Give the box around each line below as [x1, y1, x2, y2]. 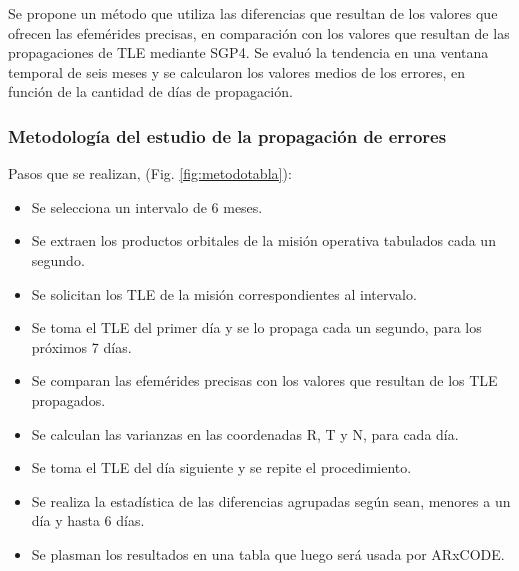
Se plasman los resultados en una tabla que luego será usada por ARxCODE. [31, 543, 505, 564]
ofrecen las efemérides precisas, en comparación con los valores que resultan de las [8, 22, 510, 43]
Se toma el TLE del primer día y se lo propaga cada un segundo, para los [31, 317, 482, 338]
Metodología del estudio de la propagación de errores [8, 123, 447, 148]
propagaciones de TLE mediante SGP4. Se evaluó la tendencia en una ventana [8, 42, 489, 63]
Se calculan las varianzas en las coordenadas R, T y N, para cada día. [31, 423, 459, 444]
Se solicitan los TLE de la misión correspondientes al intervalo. [31, 283, 417, 304]
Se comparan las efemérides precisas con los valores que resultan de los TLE [31, 370, 498, 391]
